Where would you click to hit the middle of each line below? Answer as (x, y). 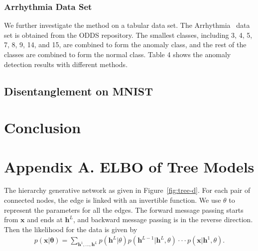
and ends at (45, 219)
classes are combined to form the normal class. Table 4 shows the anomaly (118, 54)
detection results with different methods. (66, 64)
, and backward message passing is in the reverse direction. (163, 219)
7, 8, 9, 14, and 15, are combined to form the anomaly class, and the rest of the (125, 44)
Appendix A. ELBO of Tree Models (129, 166)
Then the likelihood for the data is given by (71, 229)
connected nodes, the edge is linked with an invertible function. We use (113, 200)
